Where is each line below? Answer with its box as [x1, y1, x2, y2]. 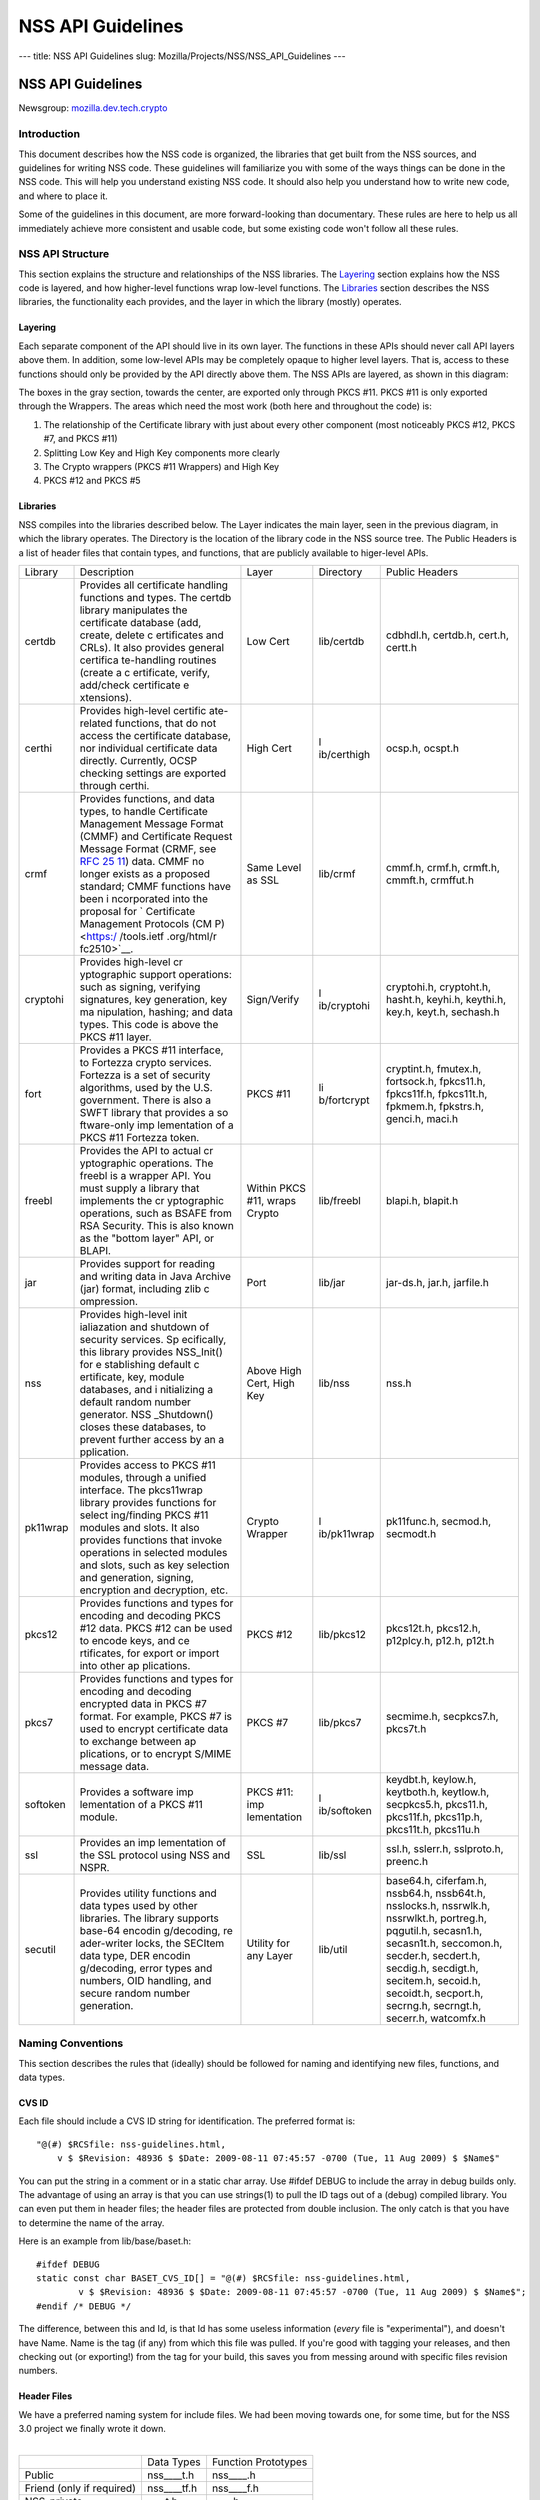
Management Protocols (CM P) [79, 916, 225, 930]
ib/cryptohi [318, 998, 370, 1012]
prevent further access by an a [79, 1432, 225, 1446]
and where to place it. [18, 190, 109, 202]
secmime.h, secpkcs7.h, [385, 1709, 499, 1723]
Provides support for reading [79, 1256, 215, 1270]
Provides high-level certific [79, 703, 207, 717]
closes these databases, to [79, 1420, 207, 1434]
